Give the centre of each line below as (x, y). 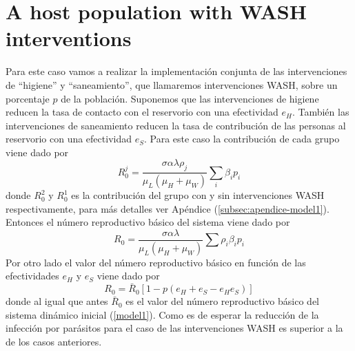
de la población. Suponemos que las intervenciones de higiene (190, 98)
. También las (321, 112)
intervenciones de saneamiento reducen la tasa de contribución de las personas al (176, 125)
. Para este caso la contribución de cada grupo (242, 139)
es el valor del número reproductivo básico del (222, 301)
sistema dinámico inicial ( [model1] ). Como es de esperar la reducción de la (162, 314)
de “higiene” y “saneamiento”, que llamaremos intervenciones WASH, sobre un (172, 84)
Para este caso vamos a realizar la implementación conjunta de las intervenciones (176, 71)
